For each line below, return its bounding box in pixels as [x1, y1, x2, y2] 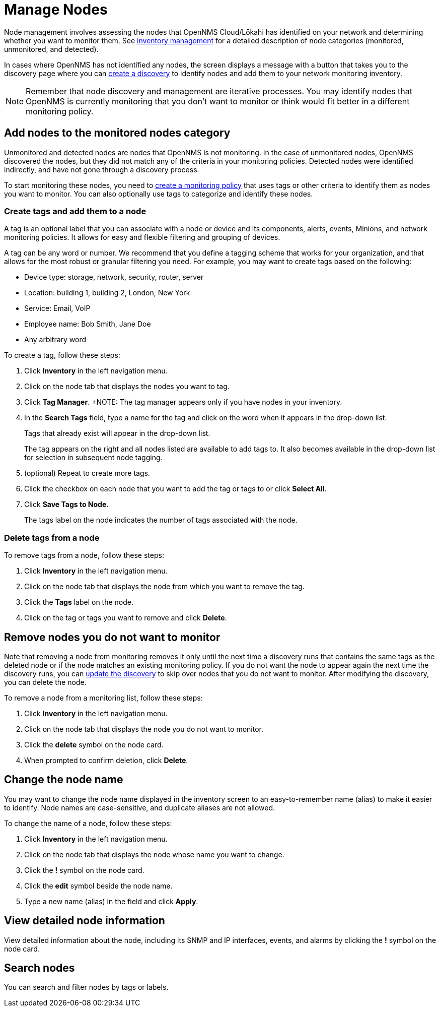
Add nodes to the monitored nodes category [4, 127, 231, 140]
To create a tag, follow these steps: [4, 351, 120, 360]
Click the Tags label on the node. [24, 598, 133, 607]
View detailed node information [4, 914, 165, 927]
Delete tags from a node [4, 532, 100, 543]
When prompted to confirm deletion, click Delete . [24, 755, 188, 765]
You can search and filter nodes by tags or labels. [4, 983, 169, 992]
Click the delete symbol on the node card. [24, 740, 164, 749]
